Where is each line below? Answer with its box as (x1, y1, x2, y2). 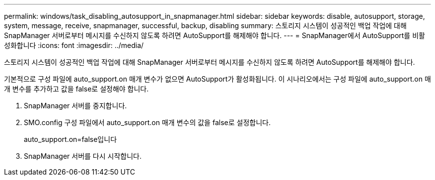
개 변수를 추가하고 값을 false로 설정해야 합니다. (4, 85, 149, 93)
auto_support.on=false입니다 (24, 135, 117, 143)
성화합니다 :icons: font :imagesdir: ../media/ (4, 41, 144, 49)
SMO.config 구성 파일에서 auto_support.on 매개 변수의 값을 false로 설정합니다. (24, 118, 271, 127)
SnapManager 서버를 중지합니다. (24, 101, 127, 110)
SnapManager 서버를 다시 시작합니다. (24, 152, 142, 160)
